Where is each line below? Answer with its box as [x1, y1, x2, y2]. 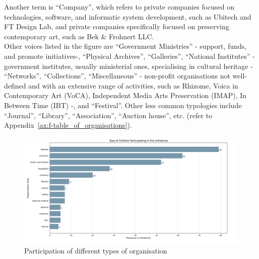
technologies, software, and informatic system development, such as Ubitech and [4, 11, 251, 22]
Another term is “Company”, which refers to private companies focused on [4, 2, 235, 12]
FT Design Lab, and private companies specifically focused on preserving [4, 21, 229, 32]
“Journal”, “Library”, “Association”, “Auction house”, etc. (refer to [4, 110, 213, 120]
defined [4, 80, 26, 91]
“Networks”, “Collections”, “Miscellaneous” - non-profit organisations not [4, 70, 230, 81]
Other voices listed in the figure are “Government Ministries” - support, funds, [4, 41, 247, 51]
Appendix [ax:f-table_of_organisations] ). [4, 120, 132, 130]
